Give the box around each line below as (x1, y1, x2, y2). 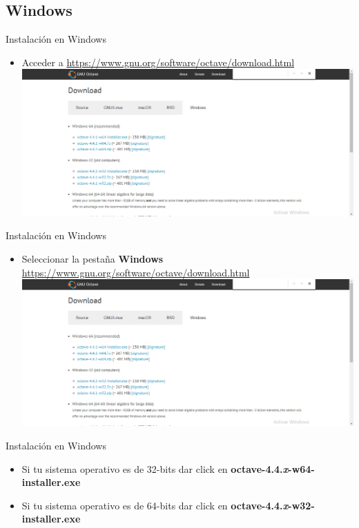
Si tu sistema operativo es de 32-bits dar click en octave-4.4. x (21, 461, 289, 476)
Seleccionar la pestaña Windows (21, 251, 164, 265)
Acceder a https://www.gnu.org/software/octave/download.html (21, 54, 295, 69)
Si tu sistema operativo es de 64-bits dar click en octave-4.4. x (21, 498, 289, 512)
